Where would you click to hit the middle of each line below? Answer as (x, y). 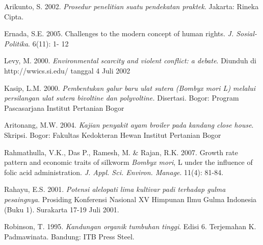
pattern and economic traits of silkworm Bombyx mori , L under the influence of (128, 162)
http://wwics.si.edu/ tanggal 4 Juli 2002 (67, 70)
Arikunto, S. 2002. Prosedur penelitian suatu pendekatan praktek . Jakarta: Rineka (131, 6)
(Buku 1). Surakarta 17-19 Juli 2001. (62, 209)
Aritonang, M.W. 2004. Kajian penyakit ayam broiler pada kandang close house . (129, 125)
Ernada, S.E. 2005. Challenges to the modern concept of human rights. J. (119, 33)
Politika (16, 43)
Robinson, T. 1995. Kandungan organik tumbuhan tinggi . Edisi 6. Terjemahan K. (130, 226)
